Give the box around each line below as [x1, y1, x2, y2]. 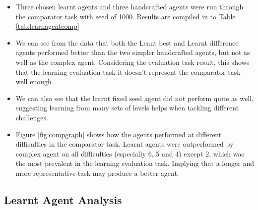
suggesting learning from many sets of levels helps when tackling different [15, 103, 239, 113]
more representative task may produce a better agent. [15, 167, 179, 178]
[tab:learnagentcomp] [15, 21, 79, 31]
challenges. [15, 112, 48, 122]
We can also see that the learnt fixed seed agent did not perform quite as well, [15, 93, 254, 103]
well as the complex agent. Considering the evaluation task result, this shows [15, 56, 250, 67]
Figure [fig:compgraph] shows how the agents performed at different [15, 129, 222, 139]
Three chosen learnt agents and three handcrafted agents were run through [15, 1, 244, 11]
